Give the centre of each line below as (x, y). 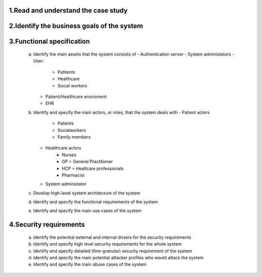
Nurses (69, 155)
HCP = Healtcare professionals (93, 168)
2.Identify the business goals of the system (76, 26)
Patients (66, 123)
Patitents (66, 72)
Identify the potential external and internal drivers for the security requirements (112, 237)
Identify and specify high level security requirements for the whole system (107, 244)
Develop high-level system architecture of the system (87, 193)
